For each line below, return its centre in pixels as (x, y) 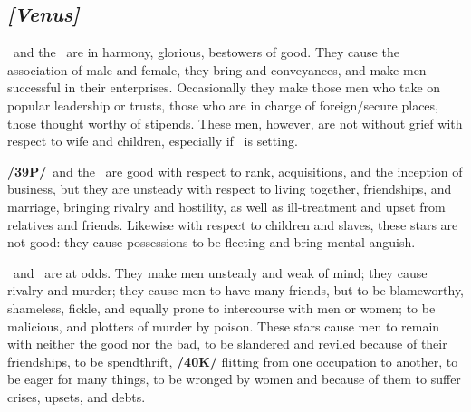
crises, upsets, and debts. (77, 396)
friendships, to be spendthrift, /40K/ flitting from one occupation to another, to (233, 361)
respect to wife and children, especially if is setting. (153, 141)
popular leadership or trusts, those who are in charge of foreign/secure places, (223, 105)
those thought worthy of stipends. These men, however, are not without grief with (235, 123)
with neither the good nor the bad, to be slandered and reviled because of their (227, 344)
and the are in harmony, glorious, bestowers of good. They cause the (206, 52)
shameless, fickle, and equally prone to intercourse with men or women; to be (221, 307)
